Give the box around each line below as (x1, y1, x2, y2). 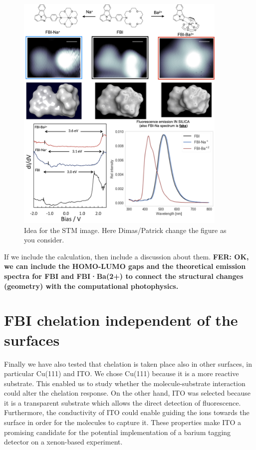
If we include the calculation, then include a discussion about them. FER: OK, (4, 251, 249, 261)
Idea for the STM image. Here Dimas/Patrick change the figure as (24, 225, 227, 235)
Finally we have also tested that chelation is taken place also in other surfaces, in (4, 358, 252, 369)
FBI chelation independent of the (4, 310, 238, 330)
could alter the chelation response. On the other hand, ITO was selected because (4, 388, 251, 398)
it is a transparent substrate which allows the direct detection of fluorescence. (4, 397, 241, 408)
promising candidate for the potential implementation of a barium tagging (4, 427, 231, 437)
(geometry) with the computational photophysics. (4, 280, 179, 291)
